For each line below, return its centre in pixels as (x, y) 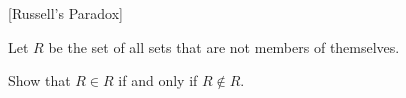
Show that (39, 80)
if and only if (158, 80)
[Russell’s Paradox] (65, 13)
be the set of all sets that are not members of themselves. (224, 46)
